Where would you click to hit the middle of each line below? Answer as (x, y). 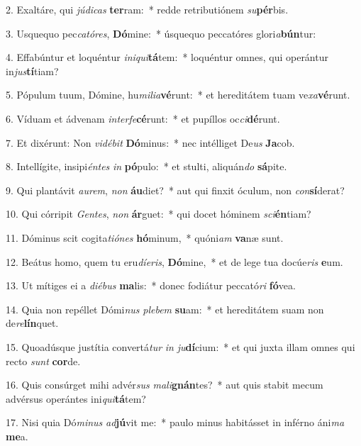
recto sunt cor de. (43, 361)
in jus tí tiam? (32, 71)
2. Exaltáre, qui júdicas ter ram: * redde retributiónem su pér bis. (147, 9)
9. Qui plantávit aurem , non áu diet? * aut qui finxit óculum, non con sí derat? (175, 190)
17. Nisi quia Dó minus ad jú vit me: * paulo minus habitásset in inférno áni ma (175, 422)
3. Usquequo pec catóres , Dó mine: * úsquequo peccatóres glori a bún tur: (161, 33)
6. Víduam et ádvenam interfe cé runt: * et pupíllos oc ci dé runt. (143, 118)
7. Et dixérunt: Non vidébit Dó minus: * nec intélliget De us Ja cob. (150, 142)
